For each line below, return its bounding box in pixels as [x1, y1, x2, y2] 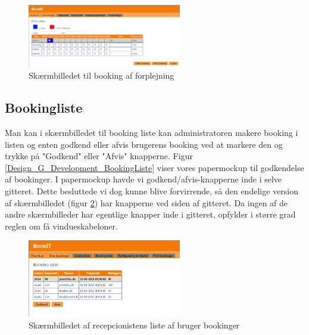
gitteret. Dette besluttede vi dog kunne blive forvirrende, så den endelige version [5, 184, 298, 197]
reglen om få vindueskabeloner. [5, 219, 118, 232]
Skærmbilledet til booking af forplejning [29, 69, 174, 82]
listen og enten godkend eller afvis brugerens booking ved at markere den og [5, 138, 283, 150]
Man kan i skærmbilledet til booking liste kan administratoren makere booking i [5, 126, 298, 138]
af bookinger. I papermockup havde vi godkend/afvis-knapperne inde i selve [5, 173, 282, 185]
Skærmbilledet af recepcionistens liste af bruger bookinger [29, 318, 240, 331]
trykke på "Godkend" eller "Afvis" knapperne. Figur [5, 150, 193, 162]
